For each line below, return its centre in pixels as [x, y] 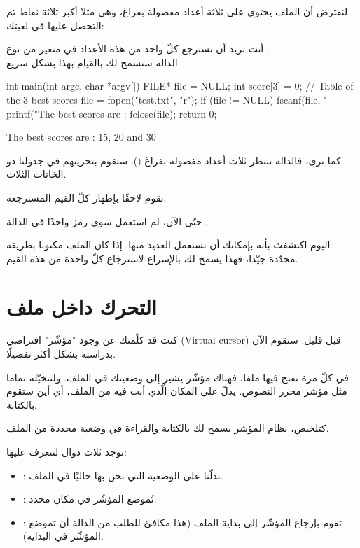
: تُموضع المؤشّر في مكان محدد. [90, 499]
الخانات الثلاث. [36, 174]
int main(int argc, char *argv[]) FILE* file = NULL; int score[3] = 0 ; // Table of [180, 86]
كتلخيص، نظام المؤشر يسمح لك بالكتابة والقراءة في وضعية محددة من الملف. [168, 428]
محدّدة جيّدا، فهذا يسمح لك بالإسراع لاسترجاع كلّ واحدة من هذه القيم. [152, 258]
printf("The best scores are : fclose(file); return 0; [112, 113]
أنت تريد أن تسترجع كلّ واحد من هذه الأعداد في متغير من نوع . [138, 49]
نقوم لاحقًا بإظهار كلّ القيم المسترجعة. [86, 197]
